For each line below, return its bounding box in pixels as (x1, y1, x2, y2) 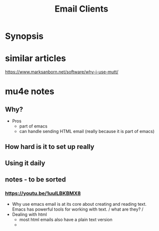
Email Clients (54, 3, 109, 15)
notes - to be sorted (5, 176, 66, 184)
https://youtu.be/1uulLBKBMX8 (5, 190, 81, 197)
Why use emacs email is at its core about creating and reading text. (12, 201, 147, 207)
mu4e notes (5, 86, 55, 97)
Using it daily (5, 159, 46, 167)
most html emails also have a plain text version (19, 216, 113, 222)
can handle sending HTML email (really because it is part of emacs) (19, 129, 155, 134)
